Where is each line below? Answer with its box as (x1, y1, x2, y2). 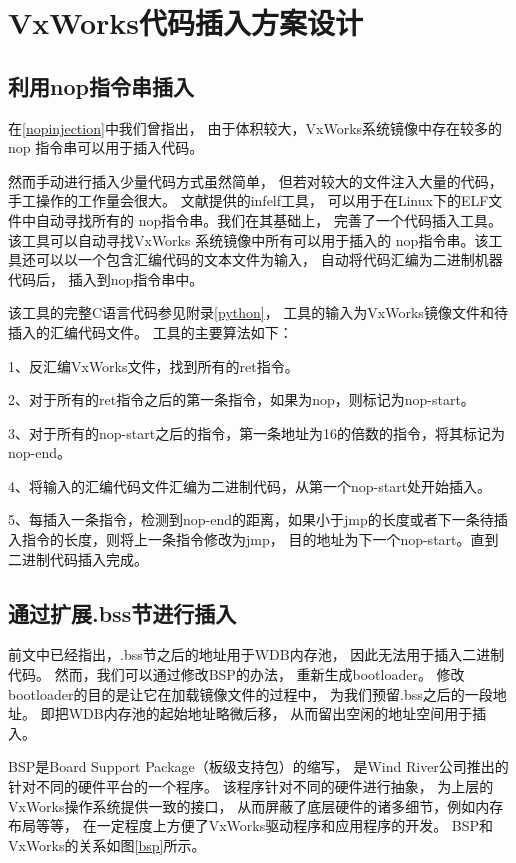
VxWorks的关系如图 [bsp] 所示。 (8, 834, 206, 855)
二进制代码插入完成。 (8, 548, 148, 569)
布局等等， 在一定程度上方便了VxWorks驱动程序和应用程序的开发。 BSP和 (8, 815, 494, 836)
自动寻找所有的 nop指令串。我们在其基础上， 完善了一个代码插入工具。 (35, 209, 502, 230)
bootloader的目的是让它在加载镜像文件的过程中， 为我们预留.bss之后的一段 (8, 683, 493, 704)
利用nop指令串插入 (8, 70, 194, 101)
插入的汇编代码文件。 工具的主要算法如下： (8, 321, 293, 342)
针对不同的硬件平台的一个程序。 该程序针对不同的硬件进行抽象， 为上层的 (8, 776, 494, 797)
